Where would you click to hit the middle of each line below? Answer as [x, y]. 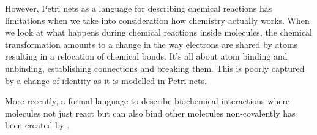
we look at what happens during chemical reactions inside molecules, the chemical [159, 32]
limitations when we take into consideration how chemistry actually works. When [157, 20]
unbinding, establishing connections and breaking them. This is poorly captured [155, 68]
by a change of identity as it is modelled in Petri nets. [106, 80]
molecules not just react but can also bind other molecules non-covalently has [150, 113]
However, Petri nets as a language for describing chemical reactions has [139, 8]
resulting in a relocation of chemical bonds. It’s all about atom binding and [146, 56]
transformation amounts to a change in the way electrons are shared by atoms [151, 44]
